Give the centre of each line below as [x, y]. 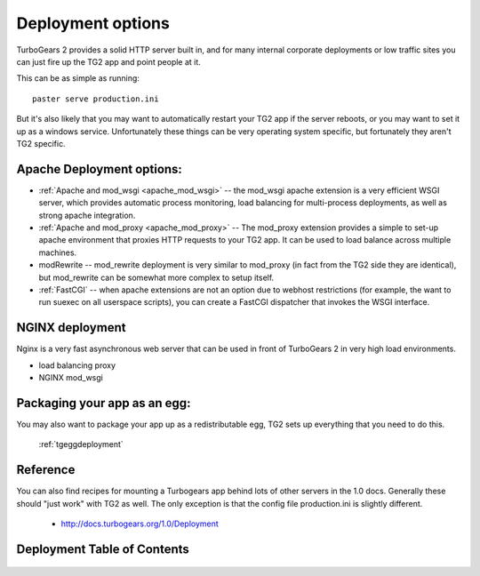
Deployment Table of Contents [103, 549]
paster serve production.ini [96, 99]
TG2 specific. [41, 143]
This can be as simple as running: [78, 78]
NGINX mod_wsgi [71, 377]
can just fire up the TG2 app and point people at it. [109, 61]
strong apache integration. [87, 215]
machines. [58, 252]
